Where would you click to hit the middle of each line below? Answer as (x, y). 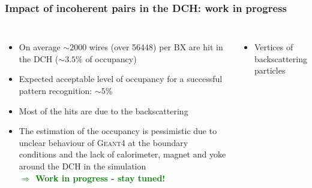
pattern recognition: (55, 90)
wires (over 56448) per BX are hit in (156, 47)
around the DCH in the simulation (82, 166)
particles (270, 70)
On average (40, 47)
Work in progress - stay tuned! (100, 178)
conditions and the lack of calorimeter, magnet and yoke (122, 154)
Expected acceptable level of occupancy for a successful (121, 79)
